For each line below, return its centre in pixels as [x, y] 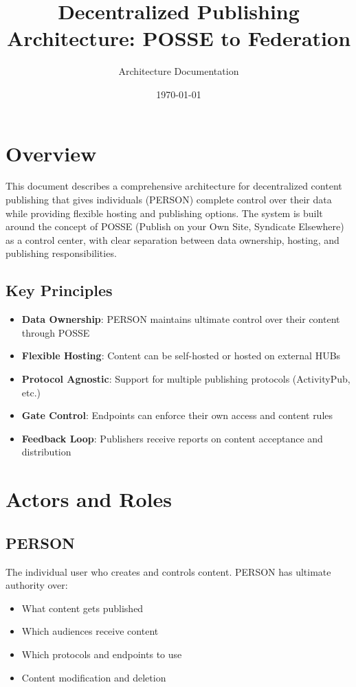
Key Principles [59, 290]
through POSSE [56, 332]
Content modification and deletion [94, 677]
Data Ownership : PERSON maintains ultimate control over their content [181, 319]
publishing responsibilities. [61, 253]
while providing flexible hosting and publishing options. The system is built [164, 213]
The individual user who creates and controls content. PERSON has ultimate [168, 571]
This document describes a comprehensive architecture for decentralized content [174, 186]
